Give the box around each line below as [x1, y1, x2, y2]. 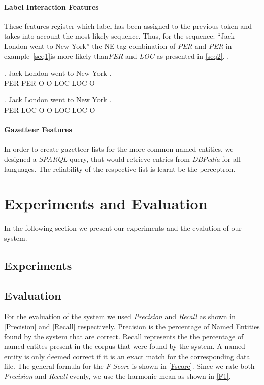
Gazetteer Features [4, 124, 72, 135]
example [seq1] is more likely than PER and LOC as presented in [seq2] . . [4, 50, 229, 61]
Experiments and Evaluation [4, 193, 208, 214]
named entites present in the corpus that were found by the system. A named [4, 341, 245, 352]
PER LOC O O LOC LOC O [4, 104, 95, 115]
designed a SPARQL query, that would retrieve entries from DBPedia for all [4, 153, 241, 164]
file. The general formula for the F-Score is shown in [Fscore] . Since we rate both [4, 361, 255, 371]
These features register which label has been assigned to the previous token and [4, 20, 252, 31]
